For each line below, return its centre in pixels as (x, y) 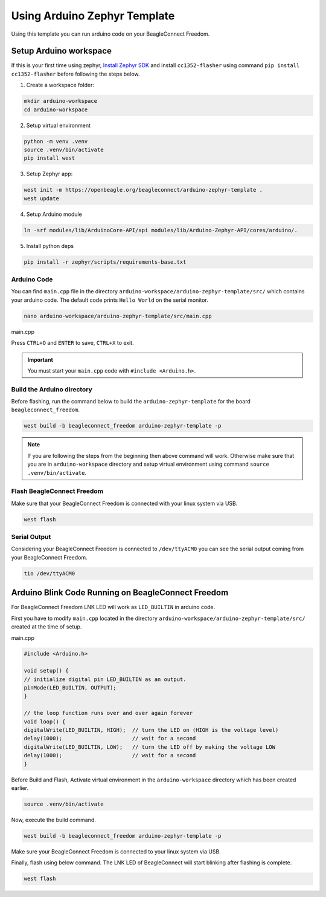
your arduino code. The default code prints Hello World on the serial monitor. (110, 300)
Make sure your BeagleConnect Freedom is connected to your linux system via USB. (116, 851)
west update (42, 198)
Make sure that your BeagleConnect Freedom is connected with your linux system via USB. (124, 503)
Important (40, 359)
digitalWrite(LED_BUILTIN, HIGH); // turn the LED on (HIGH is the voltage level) (151, 730)
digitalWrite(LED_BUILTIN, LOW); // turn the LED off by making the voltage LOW (150, 747)
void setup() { (46, 671)
